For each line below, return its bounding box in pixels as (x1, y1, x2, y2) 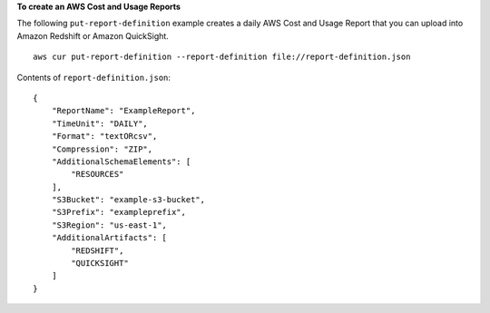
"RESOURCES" (71, 169, 124, 180)
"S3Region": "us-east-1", (51, 220, 168, 230)
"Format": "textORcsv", (51, 132, 158, 142)
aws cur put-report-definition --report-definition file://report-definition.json (33, 52, 411, 63)
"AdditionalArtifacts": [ (51, 232, 168, 243)
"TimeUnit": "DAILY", (51, 118, 149, 129)
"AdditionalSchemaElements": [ (51, 156, 191, 167)
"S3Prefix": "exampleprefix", (51, 207, 186, 218)
